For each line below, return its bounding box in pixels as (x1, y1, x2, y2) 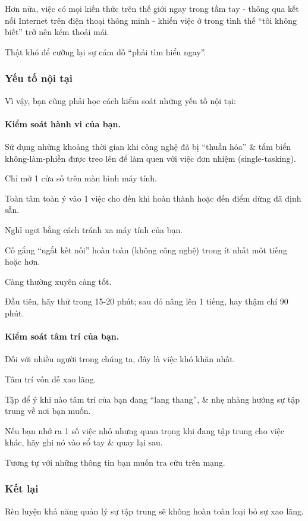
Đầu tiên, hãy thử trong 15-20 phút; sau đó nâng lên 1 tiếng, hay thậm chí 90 (5, 295, 288, 307)
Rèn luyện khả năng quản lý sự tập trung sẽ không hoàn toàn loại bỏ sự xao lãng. (5, 504, 304, 517)
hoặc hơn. (5, 255, 40, 268)
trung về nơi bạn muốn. (5, 404, 91, 417)
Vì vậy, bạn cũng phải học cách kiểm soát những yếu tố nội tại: (5, 94, 236, 106)
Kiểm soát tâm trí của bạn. (5, 330, 120, 343)
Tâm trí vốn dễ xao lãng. (5, 372, 96, 385)
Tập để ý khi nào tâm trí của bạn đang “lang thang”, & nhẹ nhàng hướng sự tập (5, 393, 300, 405)
